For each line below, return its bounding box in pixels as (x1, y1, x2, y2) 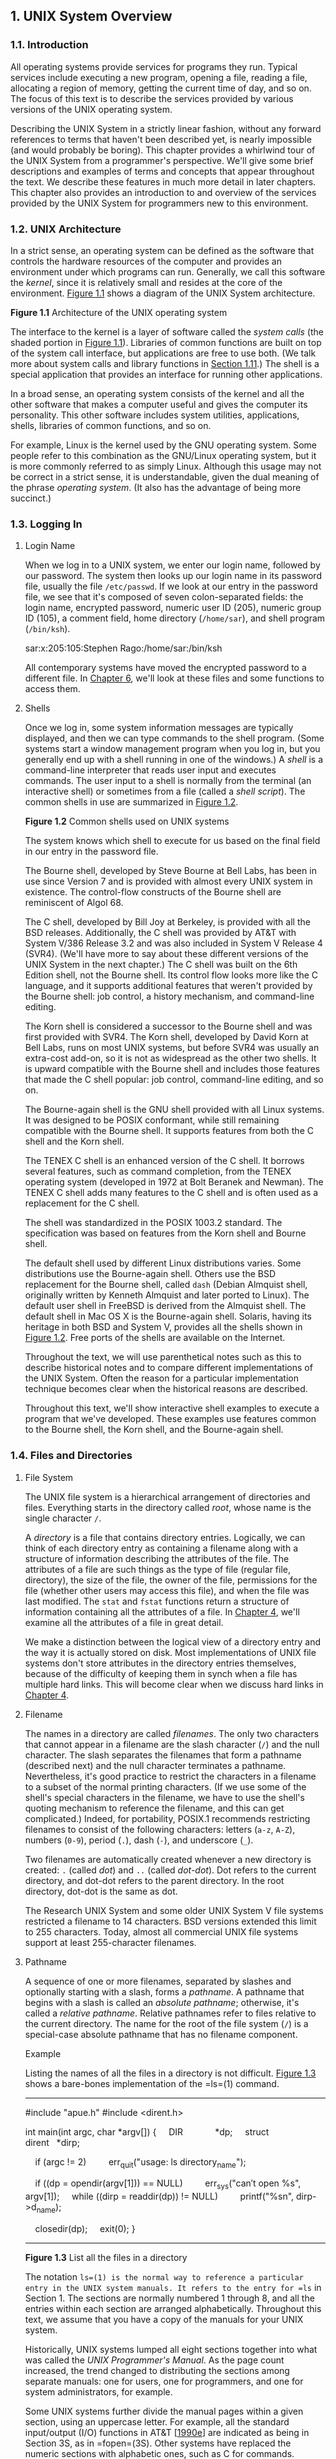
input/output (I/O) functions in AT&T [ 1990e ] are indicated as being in (24, 2426, 310, 2438)
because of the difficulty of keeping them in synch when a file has (24, 1667, 298, 1679)
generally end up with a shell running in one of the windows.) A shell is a (24, 754, 324, 766)
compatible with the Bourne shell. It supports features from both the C (24, 1125, 314, 1137)
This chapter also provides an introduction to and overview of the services (10, 186, 317, 198)
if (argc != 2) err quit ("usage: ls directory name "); (34, 2155, 247, 2170)
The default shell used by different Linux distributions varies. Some (24, 1257, 302, 1269)
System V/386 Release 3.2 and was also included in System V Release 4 (24, 937, 323, 949)
